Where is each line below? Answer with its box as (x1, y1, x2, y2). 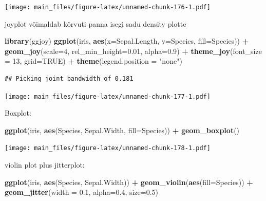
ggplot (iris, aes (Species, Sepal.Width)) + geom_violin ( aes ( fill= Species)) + (5, 176, 253, 187)
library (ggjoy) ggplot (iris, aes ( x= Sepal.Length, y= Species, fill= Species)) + (5, 35, 249, 46)
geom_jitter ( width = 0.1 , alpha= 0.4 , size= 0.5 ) (5, 187, 159, 197)
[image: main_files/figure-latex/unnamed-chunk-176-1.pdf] (5, 4, 211, 11)
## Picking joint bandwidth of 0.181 (5, 75, 134, 83)
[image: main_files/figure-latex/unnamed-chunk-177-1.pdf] (5, 93, 211, 100)
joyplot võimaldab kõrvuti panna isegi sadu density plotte (5, 18, 186, 29)
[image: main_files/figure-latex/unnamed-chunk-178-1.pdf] (5, 144, 211, 152)
